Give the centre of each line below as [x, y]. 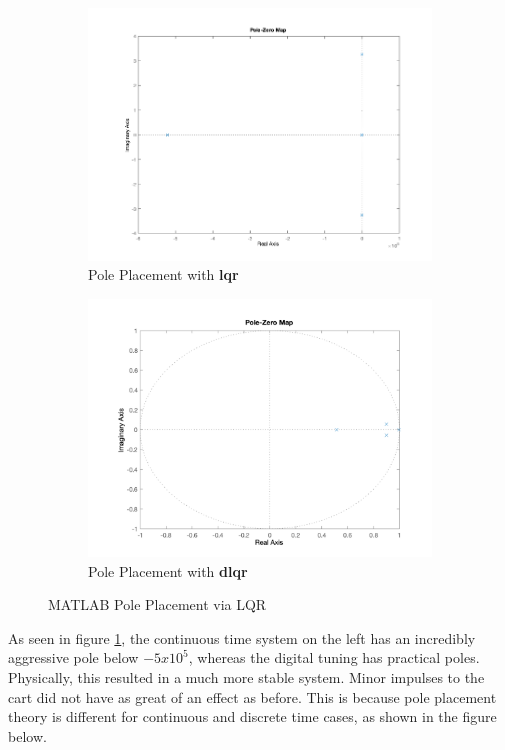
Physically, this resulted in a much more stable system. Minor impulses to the [246, 676]
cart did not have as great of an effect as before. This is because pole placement [252, 696]
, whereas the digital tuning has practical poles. [334, 657]
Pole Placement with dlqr [168, 570]
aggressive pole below [73, 657]
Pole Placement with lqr [163, 274]
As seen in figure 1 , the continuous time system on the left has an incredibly [242, 637]
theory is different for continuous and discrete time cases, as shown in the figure [252, 716]
